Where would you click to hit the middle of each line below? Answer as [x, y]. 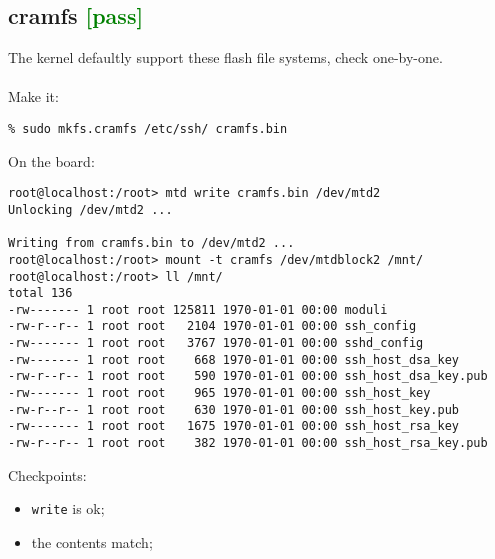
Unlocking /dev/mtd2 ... [90, 209]
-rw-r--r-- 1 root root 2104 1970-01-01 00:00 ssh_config [212, 326]
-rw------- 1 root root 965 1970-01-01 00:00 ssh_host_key [219, 393]
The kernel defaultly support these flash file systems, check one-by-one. [225, 57]
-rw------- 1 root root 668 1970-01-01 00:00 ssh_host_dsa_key [234, 359]
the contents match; [92, 541]
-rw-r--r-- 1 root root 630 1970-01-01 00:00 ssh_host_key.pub [234, 409]
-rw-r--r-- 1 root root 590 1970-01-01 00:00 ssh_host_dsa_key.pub [248, 376]
